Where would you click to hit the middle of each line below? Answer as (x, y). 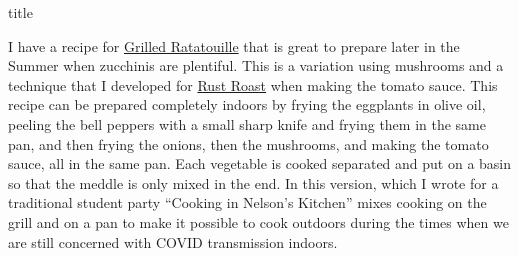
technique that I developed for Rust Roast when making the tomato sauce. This (253, 84)
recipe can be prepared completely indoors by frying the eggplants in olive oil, (247, 104)
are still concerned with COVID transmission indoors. (173, 241)
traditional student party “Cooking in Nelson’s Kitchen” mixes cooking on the (247, 202)
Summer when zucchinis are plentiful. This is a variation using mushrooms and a (256, 65)
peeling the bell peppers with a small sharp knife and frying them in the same (247, 123)
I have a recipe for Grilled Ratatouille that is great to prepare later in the (234, 45)
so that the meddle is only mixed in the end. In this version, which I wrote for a (253, 182)
